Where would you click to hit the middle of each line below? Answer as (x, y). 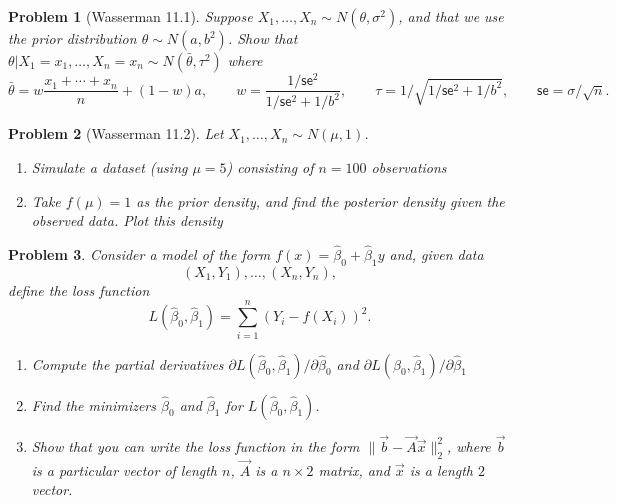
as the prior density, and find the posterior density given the (320, 200)
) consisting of (270, 167)
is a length (441, 469)
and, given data (436, 254)
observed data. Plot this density (127, 220)
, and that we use (451, 16)
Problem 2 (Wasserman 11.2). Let (116, 133)
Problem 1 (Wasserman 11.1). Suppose (130, 16)
